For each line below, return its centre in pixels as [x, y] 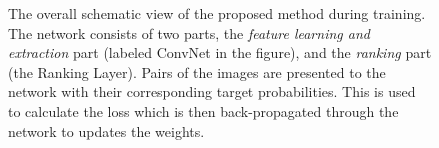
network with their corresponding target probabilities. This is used [212, 91]
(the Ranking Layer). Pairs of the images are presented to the [197, 71]
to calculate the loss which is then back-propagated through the [203, 110]
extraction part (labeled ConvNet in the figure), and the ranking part [220, 52]
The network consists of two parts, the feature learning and [189, 32]
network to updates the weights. [106, 130]
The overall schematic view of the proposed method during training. [217, 13]
